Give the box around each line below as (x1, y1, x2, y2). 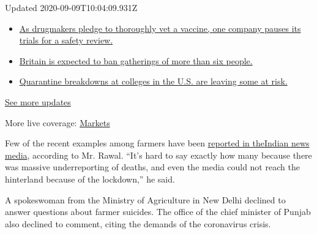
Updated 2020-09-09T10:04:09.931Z (5, 1, 138, 13)
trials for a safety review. (19, 34, 113, 47)
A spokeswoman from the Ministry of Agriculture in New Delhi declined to (5, 193, 286, 206)
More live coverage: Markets (5, 116, 110, 129)
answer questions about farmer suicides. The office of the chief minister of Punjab (5, 205, 311, 218)
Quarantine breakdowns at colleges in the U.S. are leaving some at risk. (19, 75, 288, 88)
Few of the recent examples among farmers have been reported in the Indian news (5, 137, 310, 149)
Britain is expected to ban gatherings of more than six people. (19, 54, 253, 67)
